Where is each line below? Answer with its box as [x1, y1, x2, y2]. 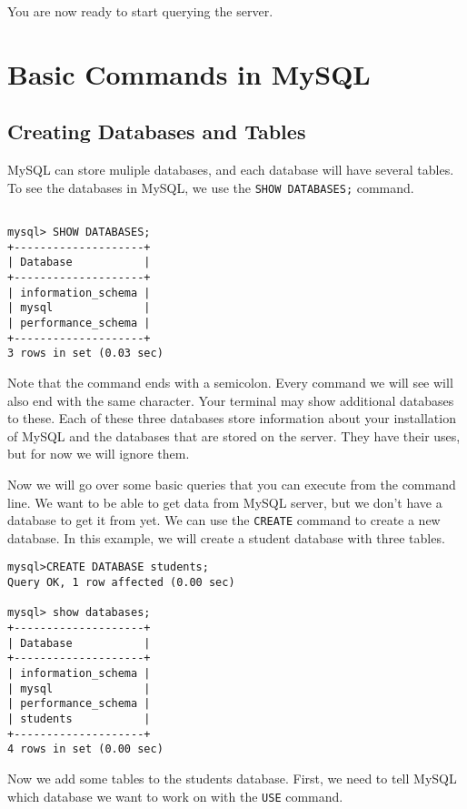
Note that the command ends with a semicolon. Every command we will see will [7, 372, 453, 391]
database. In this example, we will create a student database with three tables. [7, 528, 445, 547]
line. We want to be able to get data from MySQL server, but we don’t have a [7, 492, 442, 511]
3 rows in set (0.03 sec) [7, 347, 164, 360]
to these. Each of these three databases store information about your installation [7, 409, 456, 428]
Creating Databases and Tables [7, 117, 306, 146]
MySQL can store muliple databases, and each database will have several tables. [7, 160, 454, 179]
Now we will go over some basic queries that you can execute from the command [7, 474, 456, 493]
